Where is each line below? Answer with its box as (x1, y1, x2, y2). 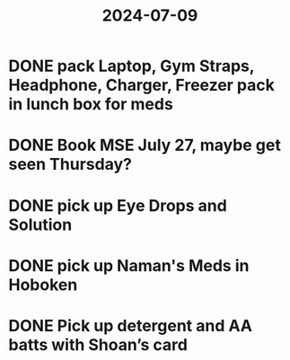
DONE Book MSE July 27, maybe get (8, 136, 282, 155)
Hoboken (8, 275, 78, 294)
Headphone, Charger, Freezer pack (8, 75, 276, 95)
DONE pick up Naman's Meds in (8, 255, 250, 276)
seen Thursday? (8, 154, 132, 175)
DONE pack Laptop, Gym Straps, (8, 56, 255, 76)
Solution (8, 215, 73, 234)
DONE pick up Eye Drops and (8, 195, 228, 215)
